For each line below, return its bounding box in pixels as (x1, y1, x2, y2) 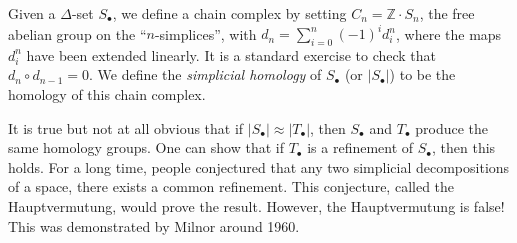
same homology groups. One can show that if (8, 137, 284, 158)
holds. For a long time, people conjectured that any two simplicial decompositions (8, 156, 510, 177)
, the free (419, 3, 475, 23)
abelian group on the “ (8, 23, 147, 44)
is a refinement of (307, 137, 414, 158)
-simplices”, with (154, 23, 257, 44)
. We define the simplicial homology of (88, 64, 322, 85)
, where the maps (396, 23, 502, 44)
